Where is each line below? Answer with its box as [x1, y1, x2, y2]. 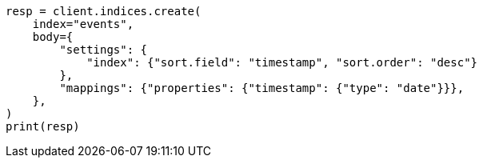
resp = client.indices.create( [6, 5, 202, 18]
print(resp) [6, 120, 80, 133]
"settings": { [59, 43, 148, 56]
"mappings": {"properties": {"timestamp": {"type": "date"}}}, [59, 82, 465, 94]
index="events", [32, 18, 134, 30]
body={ [32, 30, 74, 43]
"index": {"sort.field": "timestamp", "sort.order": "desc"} [86, 56, 478, 69]
